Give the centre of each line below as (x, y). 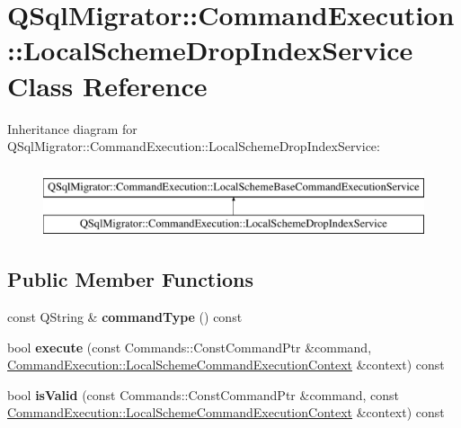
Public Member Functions (130, 279)
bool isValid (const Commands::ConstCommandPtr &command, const (204, 394)
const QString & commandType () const (125, 317)
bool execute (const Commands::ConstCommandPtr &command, (190, 347)
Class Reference (107, 85)
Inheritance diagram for (72, 128)
